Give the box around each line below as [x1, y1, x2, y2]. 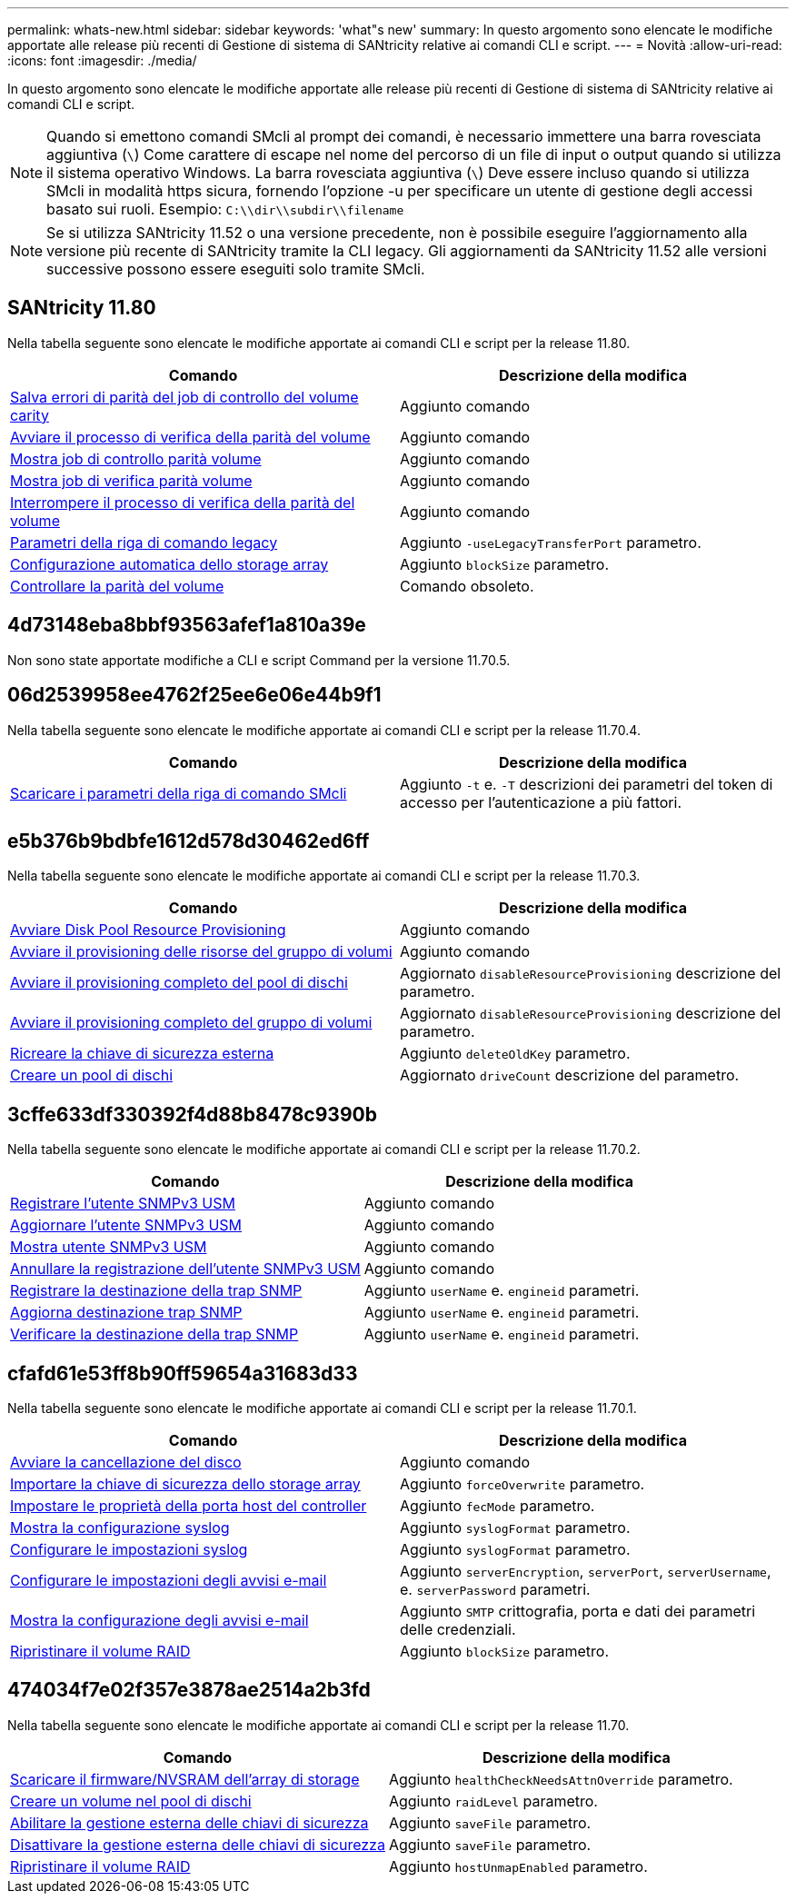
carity [10, 405, 49, 424]
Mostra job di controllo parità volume [10, 449, 262, 468]
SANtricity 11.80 [7, 296, 156, 320]
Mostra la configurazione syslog [10, 1518, 230, 1538]
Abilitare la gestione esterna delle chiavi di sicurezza [10, 1813, 369, 1832]
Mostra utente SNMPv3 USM [10, 1238, 207, 1257]
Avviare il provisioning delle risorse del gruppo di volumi [10, 942, 393, 961]
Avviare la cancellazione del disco [10, 1453, 242, 1472]
